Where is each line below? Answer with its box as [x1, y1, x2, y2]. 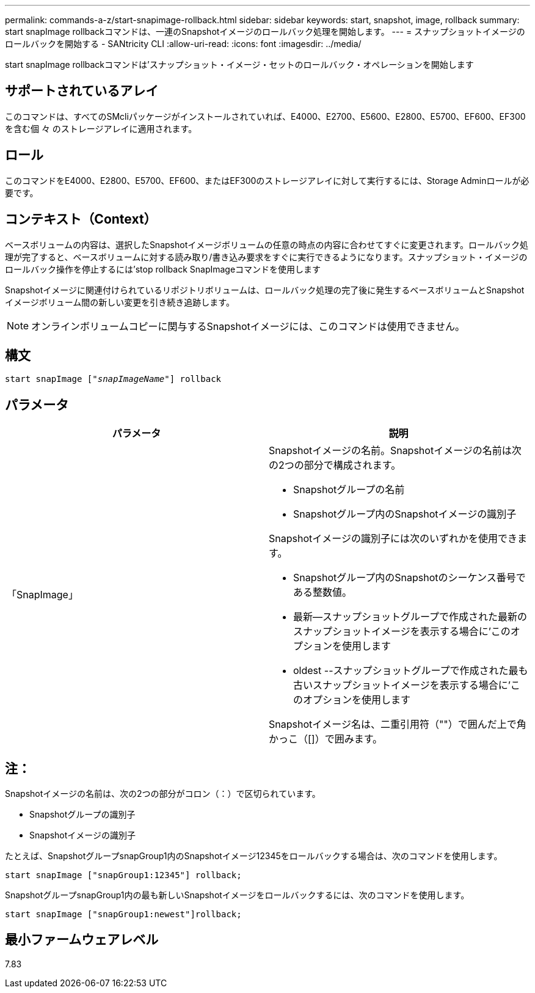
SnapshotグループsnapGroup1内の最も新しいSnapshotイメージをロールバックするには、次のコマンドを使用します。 [5, 890, 470, 901]
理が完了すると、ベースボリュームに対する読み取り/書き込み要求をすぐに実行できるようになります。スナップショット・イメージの [5, 251, 528, 262]
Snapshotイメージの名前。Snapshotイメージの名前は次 [269, 444, 522, 457]
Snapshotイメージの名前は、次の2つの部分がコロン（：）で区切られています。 [5, 788, 321, 799]
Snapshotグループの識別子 [29, 809, 136, 820]
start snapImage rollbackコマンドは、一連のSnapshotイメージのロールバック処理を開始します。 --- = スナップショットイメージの [5, 26, 525, 37]
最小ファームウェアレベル [5, 932, 159, 948]
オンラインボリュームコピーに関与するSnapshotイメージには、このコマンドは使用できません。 [31, 320, 465, 332]
